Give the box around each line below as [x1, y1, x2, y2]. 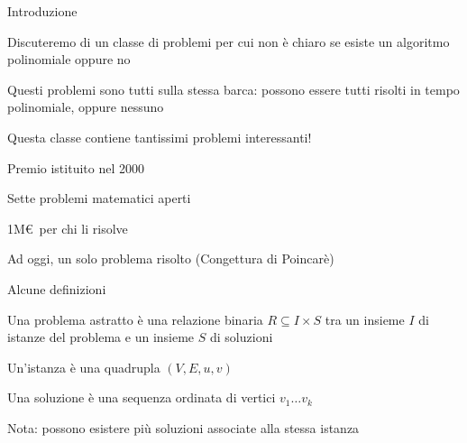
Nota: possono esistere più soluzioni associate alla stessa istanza [7, 418, 360, 437]
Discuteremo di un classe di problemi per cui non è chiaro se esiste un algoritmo [7, 32, 450, 51]
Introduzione [7, 2, 78, 20]
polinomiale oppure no [7, 50, 131, 69]
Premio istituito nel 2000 [7, 158, 144, 177]
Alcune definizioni [7, 279, 106, 298]
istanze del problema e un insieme [7, 328, 195, 346]
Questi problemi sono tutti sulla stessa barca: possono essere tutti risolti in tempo [7, 79, 460, 98]
